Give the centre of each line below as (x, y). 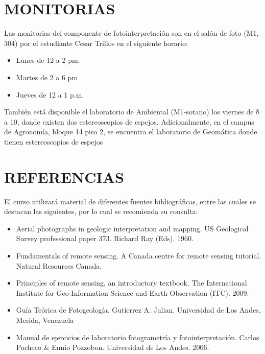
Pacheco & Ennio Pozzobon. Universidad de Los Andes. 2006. (113, 347)
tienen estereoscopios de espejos (54, 141)
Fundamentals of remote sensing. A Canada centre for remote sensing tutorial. (139, 255)
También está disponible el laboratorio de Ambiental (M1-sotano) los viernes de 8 (132, 112)
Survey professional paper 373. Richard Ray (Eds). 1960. (105, 238)
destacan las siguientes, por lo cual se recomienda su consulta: (101, 211)
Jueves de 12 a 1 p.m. (50, 94)
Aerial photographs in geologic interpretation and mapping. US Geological (132, 228)
